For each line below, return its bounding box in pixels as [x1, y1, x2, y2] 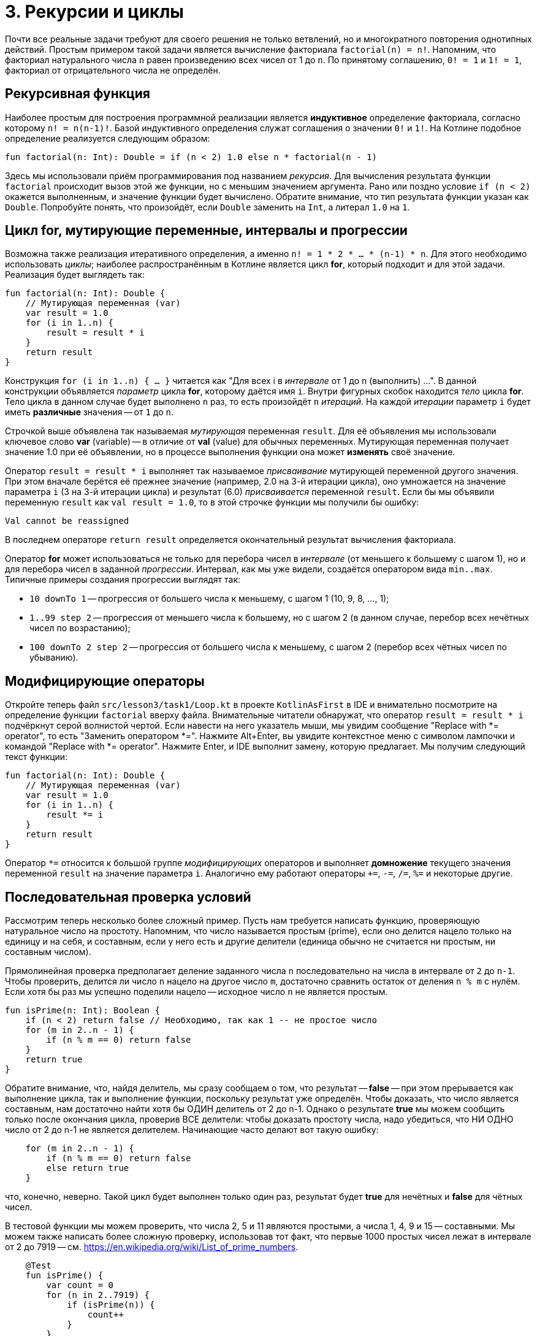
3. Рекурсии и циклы [5, 1, 184, 22]
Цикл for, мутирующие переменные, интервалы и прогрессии [5, 223, 408, 239]
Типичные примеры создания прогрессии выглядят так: [5, 574, 241, 585]
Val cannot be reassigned [5, 516, 129, 526]
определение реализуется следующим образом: [5, 132, 210, 144]
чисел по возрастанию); [29, 623, 131, 634]
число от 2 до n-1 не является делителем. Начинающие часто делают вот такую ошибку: [5, 1124, 379, 1135]
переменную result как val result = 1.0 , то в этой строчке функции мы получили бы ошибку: [5, 497, 419, 508]
